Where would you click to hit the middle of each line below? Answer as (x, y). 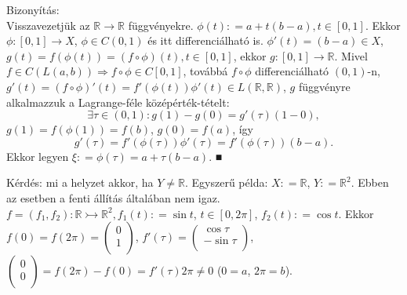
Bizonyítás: (33, 9)
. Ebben (370, 182)
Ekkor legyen (38, 156)
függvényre (324, 86)
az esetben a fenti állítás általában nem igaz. (113, 197)
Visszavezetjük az (48, 25)
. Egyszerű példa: (227, 182)
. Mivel (351, 55)
